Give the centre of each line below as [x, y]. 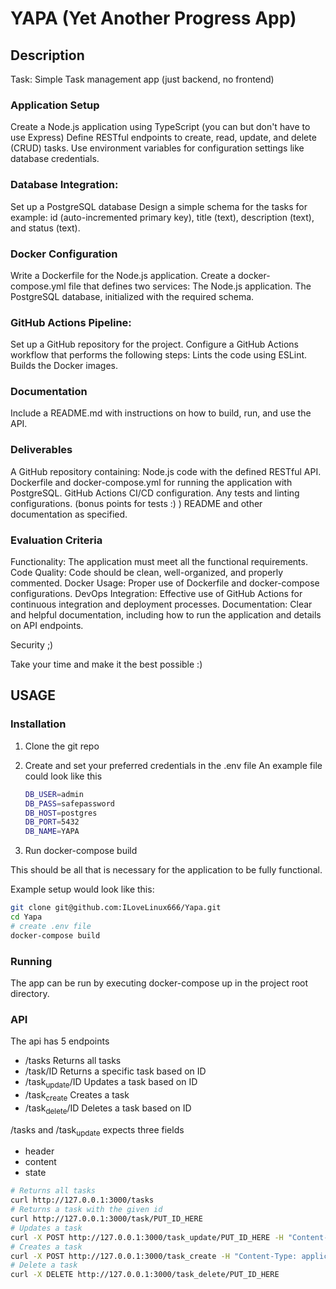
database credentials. [55, 159]
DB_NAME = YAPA [52, 832]
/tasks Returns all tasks [73, 1061]
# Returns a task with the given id [86, 1210]
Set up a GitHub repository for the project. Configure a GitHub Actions [154, 344]
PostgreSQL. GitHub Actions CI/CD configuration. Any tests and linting [155, 493]
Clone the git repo [62, 746]
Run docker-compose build [81, 851]
